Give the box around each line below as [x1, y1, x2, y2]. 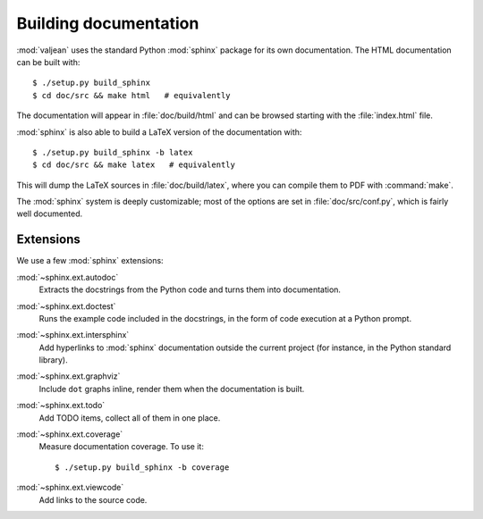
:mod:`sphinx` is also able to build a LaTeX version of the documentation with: [16, 126, 302, 138]
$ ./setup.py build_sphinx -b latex [32, 147, 193, 157]
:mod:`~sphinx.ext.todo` [16, 400, 106, 411]
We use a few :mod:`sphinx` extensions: [16, 255, 165, 266]
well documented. [16, 208, 83, 219]
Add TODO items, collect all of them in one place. [38, 412, 221, 423]
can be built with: [16, 56, 80, 67]
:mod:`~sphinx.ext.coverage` [16, 429, 123, 439]
